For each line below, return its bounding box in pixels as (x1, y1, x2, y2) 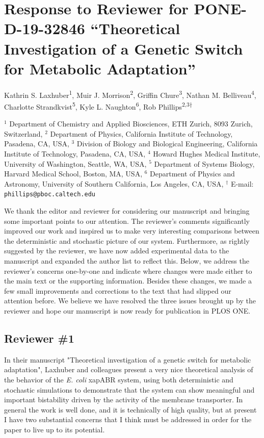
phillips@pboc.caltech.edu (4, 191, 95, 198)
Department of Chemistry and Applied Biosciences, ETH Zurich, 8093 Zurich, (9, 118, 253, 129)
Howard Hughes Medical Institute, (153, 148, 260, 159)
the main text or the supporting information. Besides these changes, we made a (4, 275, 252, 286)
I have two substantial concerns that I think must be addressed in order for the (4, 414, 252, 425)
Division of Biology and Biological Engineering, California (76, 138, 258, 149)
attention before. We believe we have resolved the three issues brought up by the (4, 295, 256, 306)
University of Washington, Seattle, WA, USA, (4, 158, 147, 169)
